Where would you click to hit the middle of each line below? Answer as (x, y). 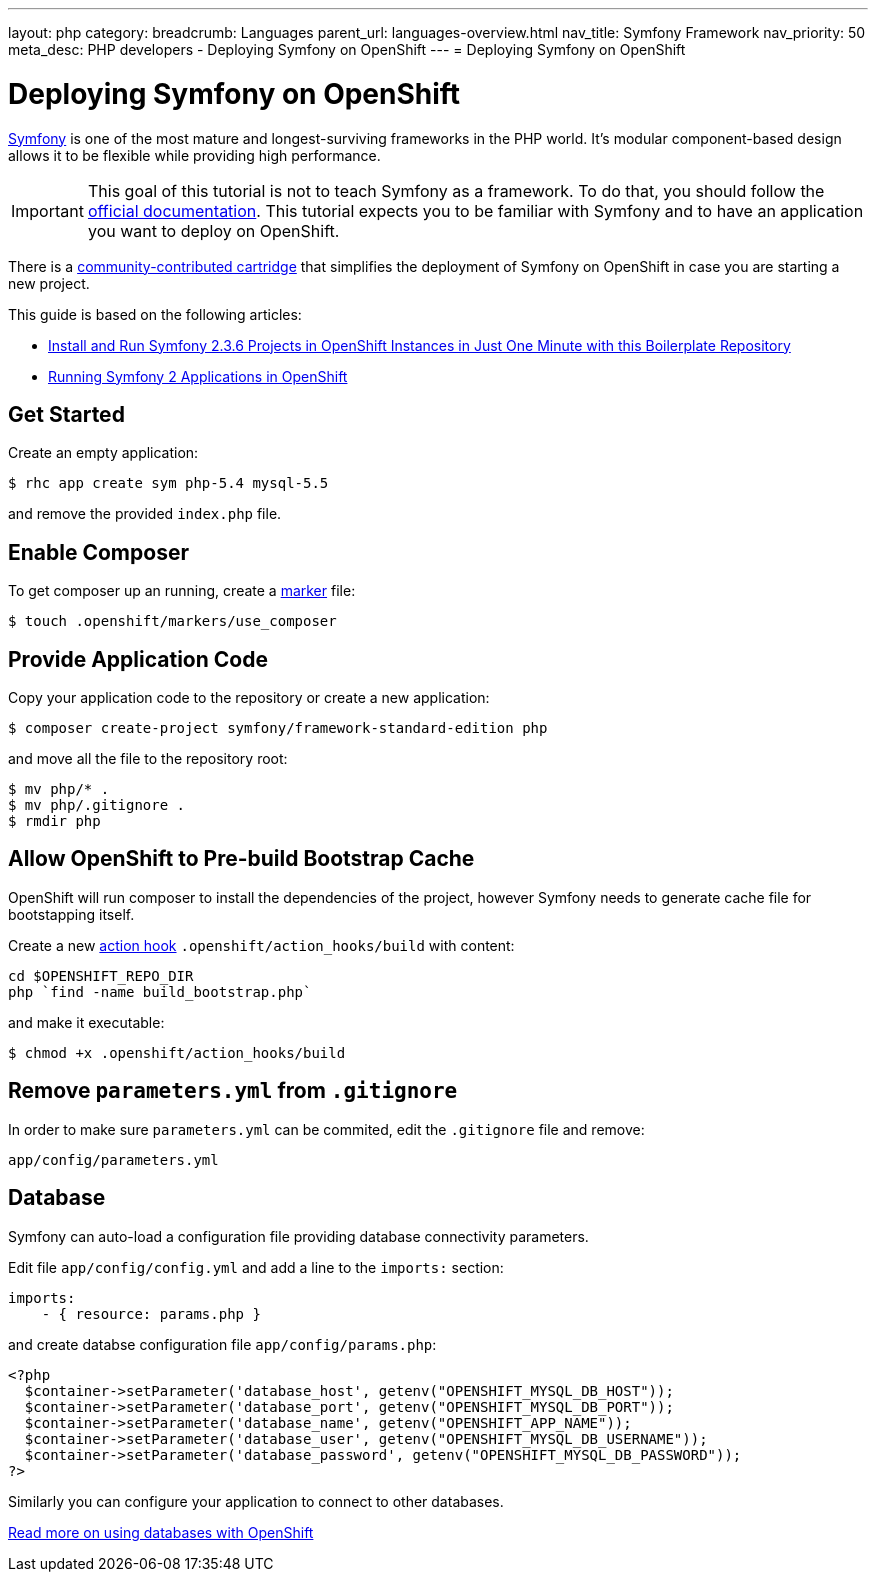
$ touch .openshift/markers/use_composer (172, 621)
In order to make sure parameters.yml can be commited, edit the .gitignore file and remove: (326, 1129)
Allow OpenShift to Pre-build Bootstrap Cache (241, 859)
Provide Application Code (138, 659)
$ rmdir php (54, 821)
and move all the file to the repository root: (148, 759)
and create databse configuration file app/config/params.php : (222, 1344)
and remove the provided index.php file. (145, 514)
